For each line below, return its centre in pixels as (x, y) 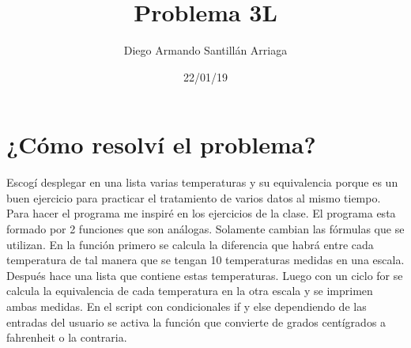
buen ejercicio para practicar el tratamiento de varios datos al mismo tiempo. (194, 197)
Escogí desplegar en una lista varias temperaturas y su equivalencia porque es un (202, 182)
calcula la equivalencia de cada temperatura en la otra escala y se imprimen (190, 291)
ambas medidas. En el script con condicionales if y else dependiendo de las (187, 306)
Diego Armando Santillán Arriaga (205, 50)
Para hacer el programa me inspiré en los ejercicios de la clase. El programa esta (201, 213)
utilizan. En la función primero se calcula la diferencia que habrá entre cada (190, 244)
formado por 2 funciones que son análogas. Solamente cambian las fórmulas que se (205, 229)
